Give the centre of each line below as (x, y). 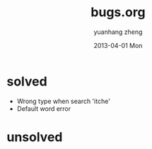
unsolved (35, 137)
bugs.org (118, 12)
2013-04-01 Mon (118, 45)
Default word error (44, 108)
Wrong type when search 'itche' (64, 101)
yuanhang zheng (118, 32)
